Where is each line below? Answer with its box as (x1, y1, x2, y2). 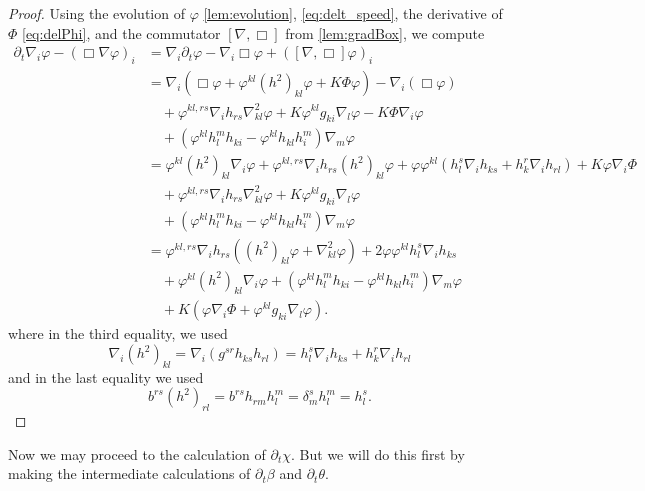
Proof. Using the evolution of (8, 3, 185, 23)
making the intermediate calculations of (8, 463, 251, 484)
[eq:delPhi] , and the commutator (22, 22, 221, 43)
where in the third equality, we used (8, 323, 228, 344)
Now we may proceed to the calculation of (8, 443, 266, 464)
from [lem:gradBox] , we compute (285, 22, 485, 43)
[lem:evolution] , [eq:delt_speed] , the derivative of (203, 3, 503, 23)
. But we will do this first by (291, 443, 465, 464)
